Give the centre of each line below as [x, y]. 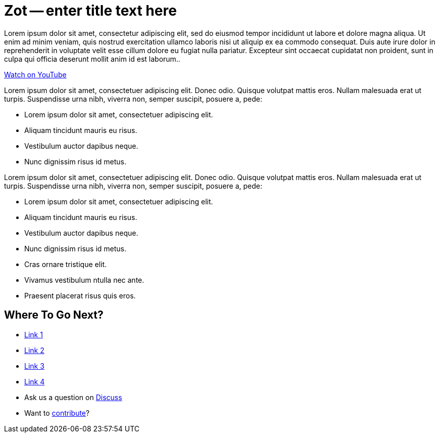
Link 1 [34, 334]
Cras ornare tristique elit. [66, 264]
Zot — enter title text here [90, 11]
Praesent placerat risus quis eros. [80, 295]
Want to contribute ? [57, 413]
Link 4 [35, 381]
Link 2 [34, 350]
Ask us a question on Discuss [73, 397]
